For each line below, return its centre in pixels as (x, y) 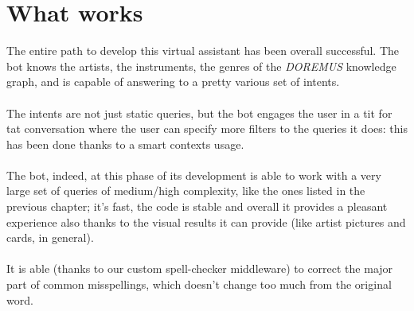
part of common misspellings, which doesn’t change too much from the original (199, 284)
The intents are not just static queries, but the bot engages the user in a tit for (199, 113)
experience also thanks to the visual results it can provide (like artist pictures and (206, 222)
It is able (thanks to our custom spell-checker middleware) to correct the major (200, 268)
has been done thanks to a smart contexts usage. (125, 144)
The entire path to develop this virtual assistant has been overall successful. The (203, 51)
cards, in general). (50, 237)
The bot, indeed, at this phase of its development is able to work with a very (194, 175)
